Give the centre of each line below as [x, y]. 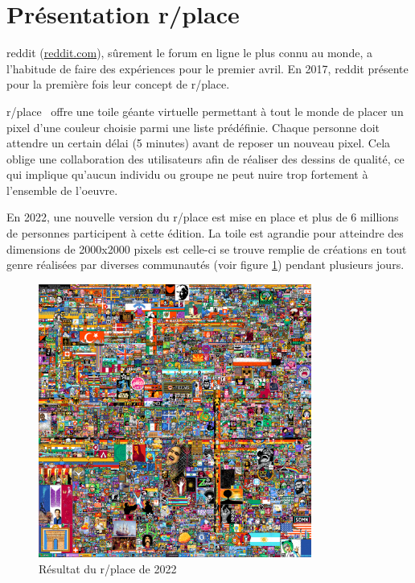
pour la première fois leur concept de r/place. [118, 84]
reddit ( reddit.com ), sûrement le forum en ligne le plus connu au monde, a [189, 53]
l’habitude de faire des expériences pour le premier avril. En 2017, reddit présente [207, 68]
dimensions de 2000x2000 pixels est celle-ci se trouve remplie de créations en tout [207, 248]
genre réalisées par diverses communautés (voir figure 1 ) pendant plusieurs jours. [205, 265]
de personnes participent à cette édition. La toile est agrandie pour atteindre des [205, 233]
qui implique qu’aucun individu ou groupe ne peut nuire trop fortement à [187, 174]
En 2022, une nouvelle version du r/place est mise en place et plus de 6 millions [203, 217]
